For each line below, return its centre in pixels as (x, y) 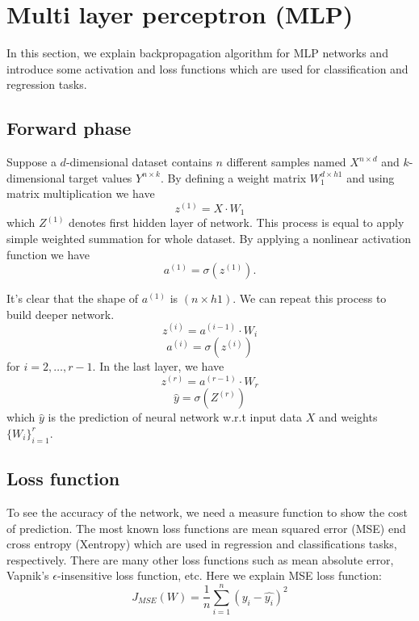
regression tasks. (47, 84)
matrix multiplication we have (81, 193)
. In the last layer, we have (158, 366)
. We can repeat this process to (310, 298)
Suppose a (31, 162)
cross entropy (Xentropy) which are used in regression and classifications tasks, (202, 544)
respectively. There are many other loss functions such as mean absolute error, (200, 559)
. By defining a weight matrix (233, 177)
